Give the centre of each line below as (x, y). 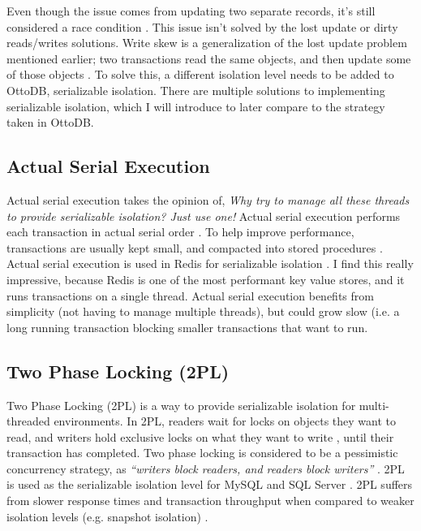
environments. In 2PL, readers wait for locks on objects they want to (225, 421)
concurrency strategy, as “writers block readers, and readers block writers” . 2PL (206, 468)
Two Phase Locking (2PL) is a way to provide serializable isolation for (181, 405)
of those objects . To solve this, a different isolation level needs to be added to (200, 74)
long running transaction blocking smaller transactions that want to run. (187, 327)
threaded (28, 421)
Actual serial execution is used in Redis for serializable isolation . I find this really (210, 263)
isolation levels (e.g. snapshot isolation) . (107, 516)
